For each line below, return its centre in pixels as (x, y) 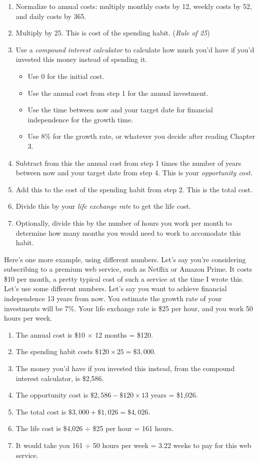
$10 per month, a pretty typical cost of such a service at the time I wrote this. (124, 278)
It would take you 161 (49, 445)
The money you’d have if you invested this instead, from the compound (125, 368)
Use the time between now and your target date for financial (120, 110)
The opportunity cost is (52, 395)
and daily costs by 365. (51, 16)
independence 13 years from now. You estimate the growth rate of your (113, 298)
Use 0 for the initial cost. (66, 76)
